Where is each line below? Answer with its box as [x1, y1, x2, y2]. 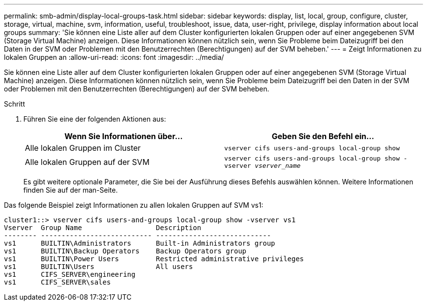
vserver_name [254, 162, 301, 169]
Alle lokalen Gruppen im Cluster [25, 143, 141, 153]
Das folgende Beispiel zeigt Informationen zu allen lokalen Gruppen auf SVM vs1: [4, 201, 264, 209]
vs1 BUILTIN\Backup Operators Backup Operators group [4, 247, 247, 255]
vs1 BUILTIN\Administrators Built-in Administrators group [4, 239, 275, 247]
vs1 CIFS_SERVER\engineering [4, 270, 136, 278]
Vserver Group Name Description [4, 224, 201, 232]
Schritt [4, 100, 25, 108]
